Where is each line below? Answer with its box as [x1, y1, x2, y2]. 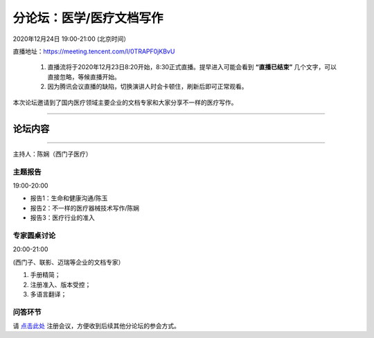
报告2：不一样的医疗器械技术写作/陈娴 [30, 204, 140, 212]
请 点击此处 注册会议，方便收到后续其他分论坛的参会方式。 [12, 322, 180, 330]
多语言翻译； [30, 290, 67, 298]
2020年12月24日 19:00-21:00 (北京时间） [12, 35, 130, 43]
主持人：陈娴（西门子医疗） [12, 150, 92, 158]
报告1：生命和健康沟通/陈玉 [30, 194, 108, 202]
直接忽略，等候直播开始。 [47, 73, 121, 81]
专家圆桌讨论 [12, 231, 56, 240]
